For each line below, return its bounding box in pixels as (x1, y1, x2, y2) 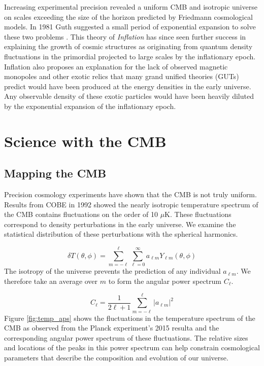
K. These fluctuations (164, 209, 232, 219)
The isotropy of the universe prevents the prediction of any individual (4, 266, 221, 276)
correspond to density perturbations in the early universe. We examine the (4, 218, 236, 229)
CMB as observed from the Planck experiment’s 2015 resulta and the (4, 322, 219, 333)
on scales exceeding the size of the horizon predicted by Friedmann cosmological (4, 11, 253, 22)
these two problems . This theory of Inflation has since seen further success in (4, 31, 246, 42)
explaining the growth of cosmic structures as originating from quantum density (4, 41, 253, 52)
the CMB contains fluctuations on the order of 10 (4, 209, 158, 219)
